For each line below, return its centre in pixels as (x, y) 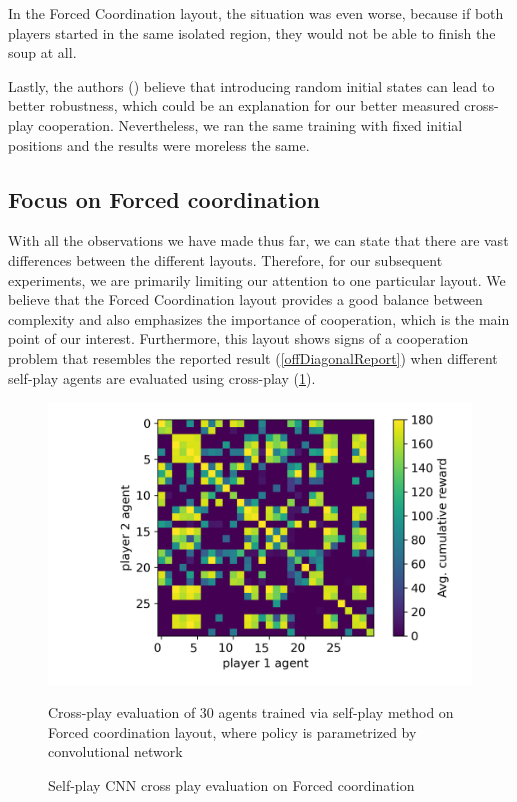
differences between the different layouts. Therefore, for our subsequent (225, 259)
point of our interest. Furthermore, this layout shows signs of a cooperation (238, 338)
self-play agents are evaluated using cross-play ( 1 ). (162, 377)
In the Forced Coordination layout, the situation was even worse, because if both (256, 13)
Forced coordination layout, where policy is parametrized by (232, 731)
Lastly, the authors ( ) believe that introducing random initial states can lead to (251, 85)
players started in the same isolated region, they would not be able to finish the (252, 32)
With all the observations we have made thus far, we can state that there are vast (258, 240)
